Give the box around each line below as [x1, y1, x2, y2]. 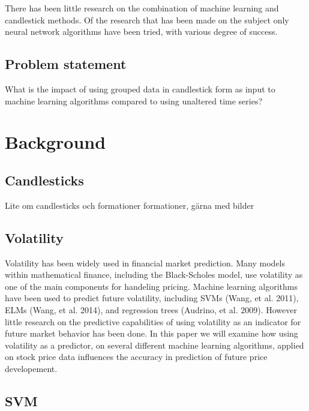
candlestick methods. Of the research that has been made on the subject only [5, 13, 289, 26]
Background [5, 130, 106, 154]
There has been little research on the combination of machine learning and [5, 2, 279, 14]
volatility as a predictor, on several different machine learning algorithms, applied [5, 338, 304, 351]
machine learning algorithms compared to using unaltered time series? [5, 94, 263, 107]
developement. [5, 362, 58, 374]
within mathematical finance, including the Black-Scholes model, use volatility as [5, 268, 303, 281]
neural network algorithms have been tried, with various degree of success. [5, 25, 278, 38]
